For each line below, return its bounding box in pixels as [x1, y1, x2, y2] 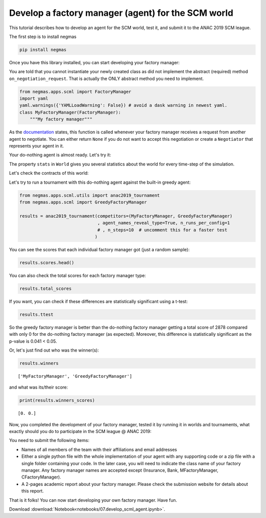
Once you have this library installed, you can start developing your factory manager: [9, 59, 180, 65]
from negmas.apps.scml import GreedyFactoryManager [19, 199, 147, 205]
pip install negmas [19, 47, 66, 52]
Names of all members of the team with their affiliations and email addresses [21, 446, 177, 452]
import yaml [19, 96, 49, 101]
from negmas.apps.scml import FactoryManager [19, 89, 132, 94]
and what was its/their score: [9, 384, 68, 390]
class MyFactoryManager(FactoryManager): [19, 109, 121, 115]
